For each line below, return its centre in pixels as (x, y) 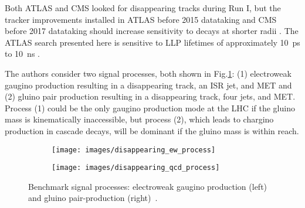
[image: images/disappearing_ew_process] (134, 150)
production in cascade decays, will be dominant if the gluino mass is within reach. (152, 130)
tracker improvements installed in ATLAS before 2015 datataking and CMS (141, 19)
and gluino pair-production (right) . (93, 198)
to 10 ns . (22, 54)
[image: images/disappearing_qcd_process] (136, 168)
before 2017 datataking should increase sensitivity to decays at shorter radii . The (152, 31)
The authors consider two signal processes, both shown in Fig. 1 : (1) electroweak (148, 73)
